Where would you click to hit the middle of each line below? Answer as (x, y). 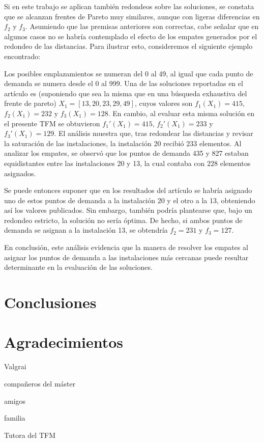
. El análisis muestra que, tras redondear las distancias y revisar (154, 133)
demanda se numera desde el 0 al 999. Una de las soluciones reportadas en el (124, 83)
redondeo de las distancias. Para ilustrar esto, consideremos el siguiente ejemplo (128, 46)
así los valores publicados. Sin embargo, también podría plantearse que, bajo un (128, 210)
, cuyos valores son (164, 103)
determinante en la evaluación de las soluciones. (78, 267)
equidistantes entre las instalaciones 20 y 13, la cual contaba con (105, 163)
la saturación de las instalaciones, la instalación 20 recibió (94, 143)
